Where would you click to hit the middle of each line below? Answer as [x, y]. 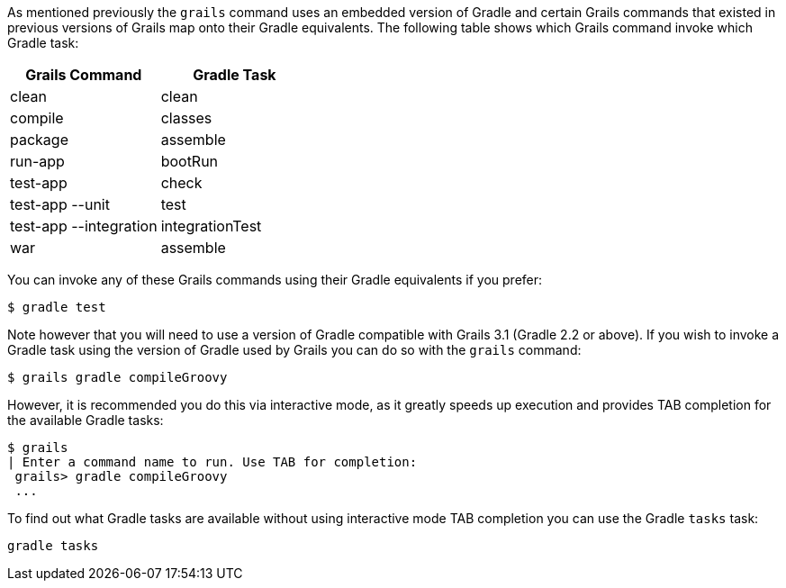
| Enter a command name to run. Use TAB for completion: [212, 462]
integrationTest [211, 226]
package [39, 140]
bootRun [190, 161]
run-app [37, 161]
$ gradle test [57, 307]
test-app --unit [60, 204]
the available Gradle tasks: [86, 420]
